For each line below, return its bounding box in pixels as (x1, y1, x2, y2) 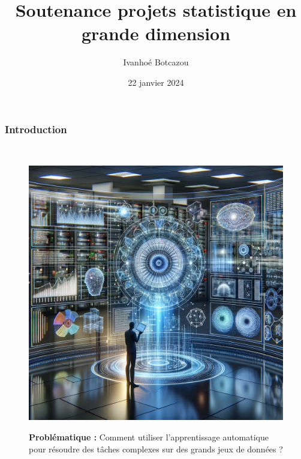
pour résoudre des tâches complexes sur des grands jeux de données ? (29, 442, 283, 455)
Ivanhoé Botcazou (123, 56, 189, 68)
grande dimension (81, 21, 231, 46)
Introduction (5, 121, 67, 136)
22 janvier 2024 (128, 76, 184, 88)
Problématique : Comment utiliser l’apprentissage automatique (29, 430, 269, 443)
